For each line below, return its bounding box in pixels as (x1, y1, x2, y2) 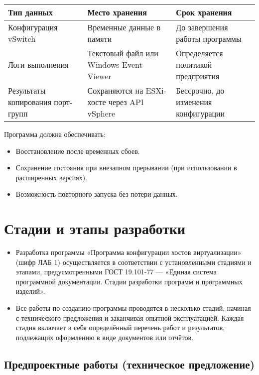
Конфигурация (8, 21, 58, 33)
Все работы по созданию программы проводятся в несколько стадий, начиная (15, 303, 251, 313)
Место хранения (87, 6, 147, 18)
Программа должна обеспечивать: (4, 129, 106, 139)
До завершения (176, 21, 228, 33)
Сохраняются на (87, 85, 143, 96)
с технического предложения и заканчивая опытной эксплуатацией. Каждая (15, 312, 244, 323)
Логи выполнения (8, 59, 69, 70)
